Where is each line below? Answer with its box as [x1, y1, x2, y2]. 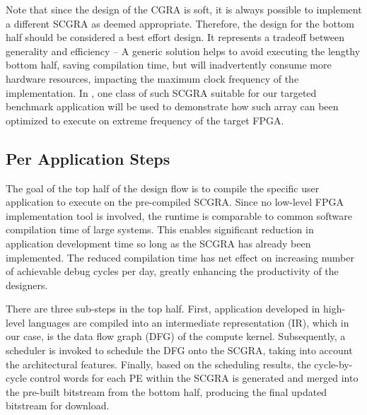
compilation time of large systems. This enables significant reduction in [6, 222, 314, 237]
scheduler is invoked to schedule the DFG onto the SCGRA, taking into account [6, 343, 353, 358]
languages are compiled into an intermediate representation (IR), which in [28, 315, 349, 329]
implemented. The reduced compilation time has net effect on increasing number [6, 250, 354, 264]
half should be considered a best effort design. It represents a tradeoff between [6, 30, 344, 45]
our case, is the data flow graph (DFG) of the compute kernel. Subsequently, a [6, 329, 346, 344]
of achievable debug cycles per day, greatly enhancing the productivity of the [6, 264, 339, 279]
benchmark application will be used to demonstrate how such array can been [6, 99, 339, 114]
